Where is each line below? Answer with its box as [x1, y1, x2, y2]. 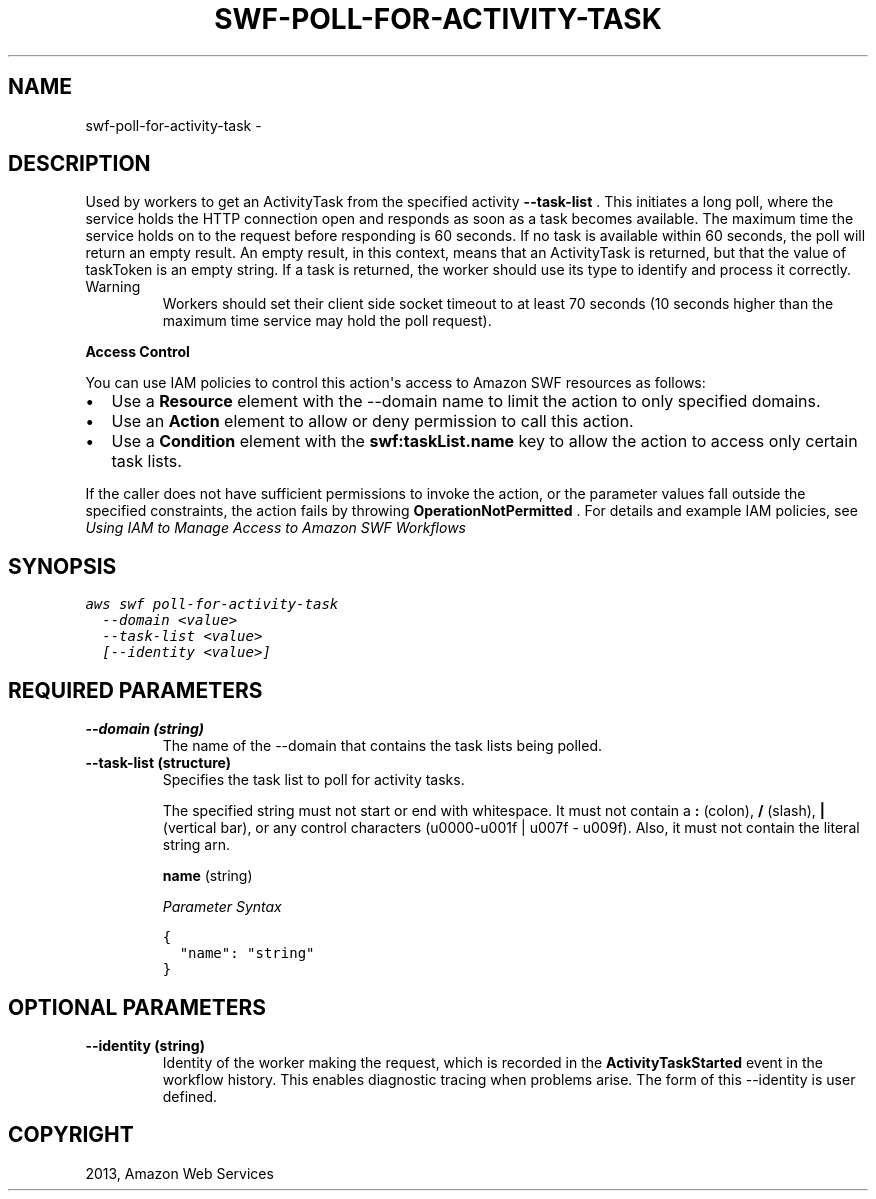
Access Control [85, 343, 190, 361]
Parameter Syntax [162, 898, 282, 916]
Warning [85, 278, 141, 296]
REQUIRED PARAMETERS [8, 677, 263, 703]
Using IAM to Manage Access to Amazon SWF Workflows [85, 519, 467, 537]
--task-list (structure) [85, 754, 231, 772]
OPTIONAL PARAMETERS [8, 994, 267, 1020]
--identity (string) [85, 1036, 205, 1054]
